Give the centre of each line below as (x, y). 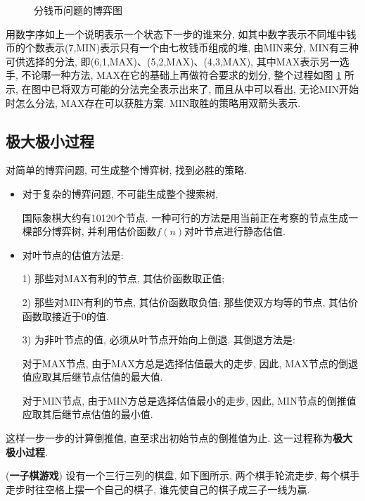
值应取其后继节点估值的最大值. (92, 377)
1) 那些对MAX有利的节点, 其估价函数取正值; (123, 278)
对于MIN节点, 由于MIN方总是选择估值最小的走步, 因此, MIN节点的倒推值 (189, 400)
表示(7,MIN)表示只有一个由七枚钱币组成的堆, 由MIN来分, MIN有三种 (202, 47)
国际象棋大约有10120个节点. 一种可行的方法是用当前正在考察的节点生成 (185, 217)
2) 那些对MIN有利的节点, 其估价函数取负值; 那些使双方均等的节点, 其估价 (190, 302)
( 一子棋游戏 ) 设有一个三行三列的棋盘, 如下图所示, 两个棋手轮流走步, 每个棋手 (183, 475)
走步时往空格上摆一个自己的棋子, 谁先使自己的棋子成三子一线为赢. (158, 489)
